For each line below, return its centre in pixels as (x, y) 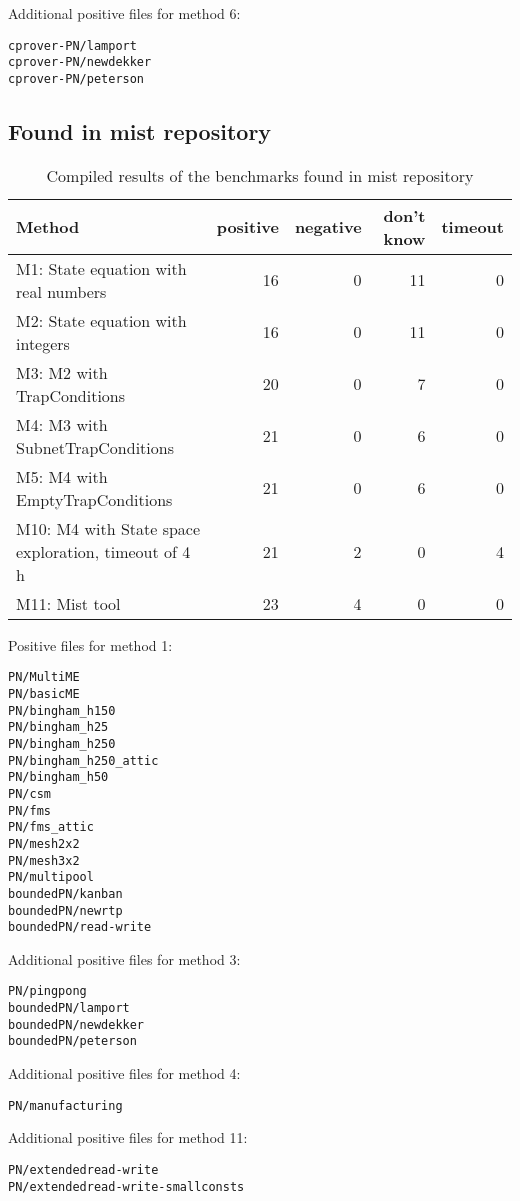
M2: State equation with (101, 320)
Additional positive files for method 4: (124, 1073)
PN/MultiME (44, 677)
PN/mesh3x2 (44, 860)
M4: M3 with (62, 424)
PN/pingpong (47, 991)
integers (43, 343)
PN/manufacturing (65, 1105)
